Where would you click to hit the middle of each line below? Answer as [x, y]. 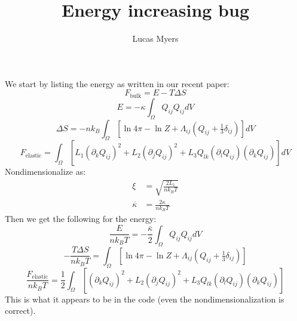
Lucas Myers [155, 38]
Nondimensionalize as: [45, 172]
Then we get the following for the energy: [81, 219]
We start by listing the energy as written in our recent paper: [117, 83]
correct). [20, 311]
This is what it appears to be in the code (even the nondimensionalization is [145, 299]
